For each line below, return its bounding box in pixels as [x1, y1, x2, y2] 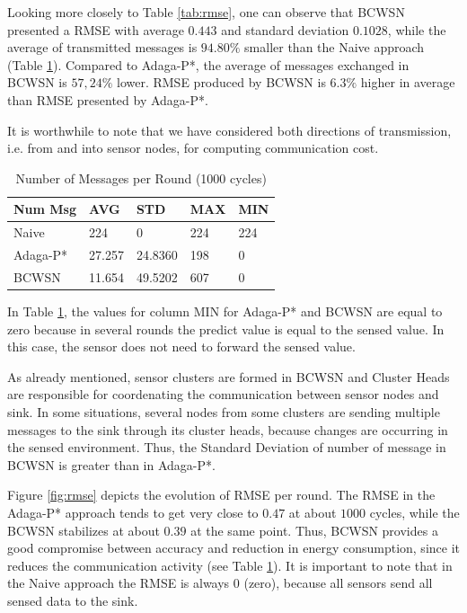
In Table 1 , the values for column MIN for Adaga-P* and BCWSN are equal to [7, 301, 443, 320]
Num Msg [13, 200, 77, 218]
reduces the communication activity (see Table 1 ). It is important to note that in [7, 555, 453, 574]
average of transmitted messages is [7, 38, 198, 57]
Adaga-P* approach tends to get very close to [7, 502, 259, 521]
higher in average [360, 73, 455, 92]
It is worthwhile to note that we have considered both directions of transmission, [7, 120, 452, 139]
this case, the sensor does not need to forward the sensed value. [7, 337, 356, 356]
